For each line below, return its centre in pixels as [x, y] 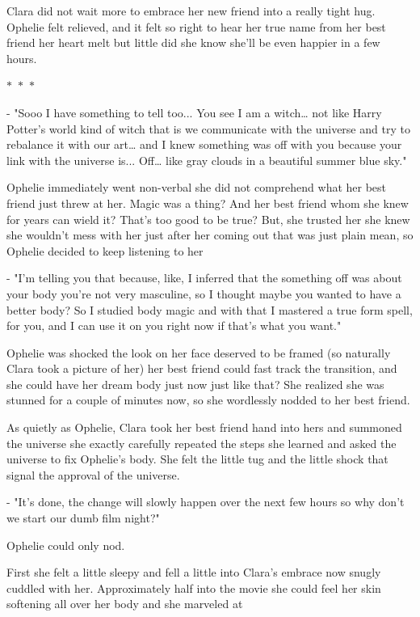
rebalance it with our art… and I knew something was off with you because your [204, 144]
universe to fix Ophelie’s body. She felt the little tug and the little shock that [197, 459]
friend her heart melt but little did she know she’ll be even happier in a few [193, 42]
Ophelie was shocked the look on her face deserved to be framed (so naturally [199, 352]
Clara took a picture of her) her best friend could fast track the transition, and [202, 368]
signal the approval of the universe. [93, 474]
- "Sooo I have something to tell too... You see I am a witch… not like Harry [194, 112]
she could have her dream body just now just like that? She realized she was [195, 384]
